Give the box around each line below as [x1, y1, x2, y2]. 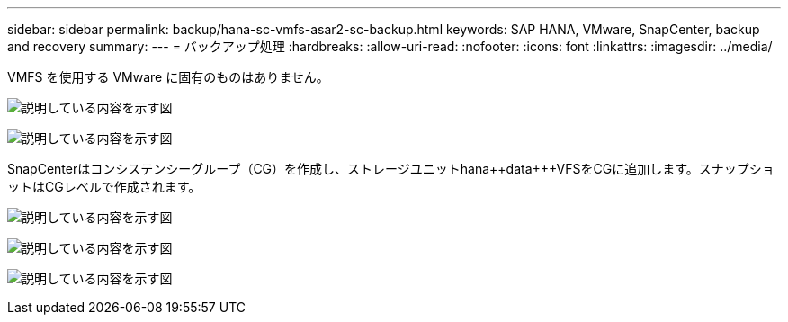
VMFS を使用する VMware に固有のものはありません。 [7, 69, 329, 85]
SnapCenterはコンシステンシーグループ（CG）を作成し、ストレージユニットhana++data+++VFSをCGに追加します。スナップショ [7, 161, 775, 176]
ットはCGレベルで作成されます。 [7, 179, 201, 194]
